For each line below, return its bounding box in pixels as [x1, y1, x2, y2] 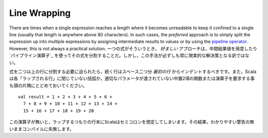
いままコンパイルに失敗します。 [9, 126, 74, 132]
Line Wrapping [9, 7, 71, 18]
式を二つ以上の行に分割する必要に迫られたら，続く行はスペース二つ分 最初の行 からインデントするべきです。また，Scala [9, 69, 257, 74]
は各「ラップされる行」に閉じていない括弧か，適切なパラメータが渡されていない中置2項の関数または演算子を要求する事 [9, 75, 255, 81]
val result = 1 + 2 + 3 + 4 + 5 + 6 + [18, 94, 113, 100]
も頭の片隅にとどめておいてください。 [9, 82, 87, 88]
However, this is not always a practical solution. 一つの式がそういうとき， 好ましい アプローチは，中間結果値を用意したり [9, 45, 258, 52]
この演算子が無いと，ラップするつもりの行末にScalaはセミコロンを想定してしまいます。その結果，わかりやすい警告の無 [9, 119, 255, 125]
